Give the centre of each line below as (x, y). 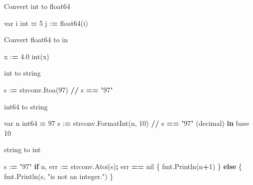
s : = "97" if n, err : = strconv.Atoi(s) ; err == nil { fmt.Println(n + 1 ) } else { (123, 166)
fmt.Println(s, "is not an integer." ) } (59, 176)
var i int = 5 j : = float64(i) (46, 23)
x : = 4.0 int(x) (27, 56)
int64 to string (26, 106)
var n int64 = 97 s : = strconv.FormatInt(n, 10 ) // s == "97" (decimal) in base (127, 123)
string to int (22, 149)
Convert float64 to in (36, 40)
